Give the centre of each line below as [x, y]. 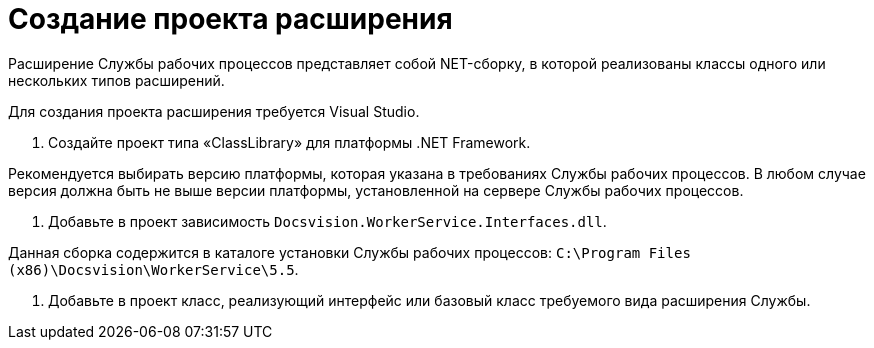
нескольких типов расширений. [116, 80]
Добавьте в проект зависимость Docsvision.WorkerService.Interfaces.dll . [327, 221]
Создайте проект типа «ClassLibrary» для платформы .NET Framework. [289, 142]
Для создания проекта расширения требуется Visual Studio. [214, 111]
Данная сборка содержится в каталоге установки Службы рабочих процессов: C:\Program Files [349, 252]
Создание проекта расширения [230, 19]
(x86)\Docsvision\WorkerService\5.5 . [153, 269]
